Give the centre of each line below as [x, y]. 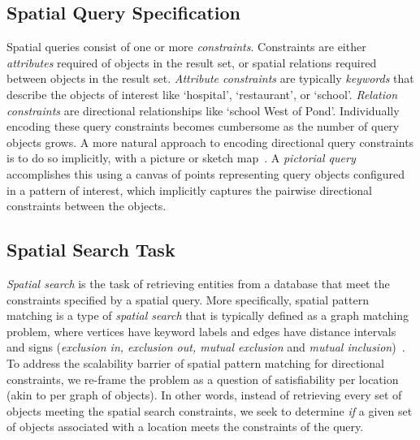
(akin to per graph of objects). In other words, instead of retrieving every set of [204, 395]
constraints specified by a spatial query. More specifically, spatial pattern [188, 299]
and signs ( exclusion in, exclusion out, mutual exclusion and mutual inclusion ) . [206, 347]
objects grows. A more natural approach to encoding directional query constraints [210, 142]
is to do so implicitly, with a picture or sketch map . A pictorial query [181, 158]
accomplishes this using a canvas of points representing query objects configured [206, 173]
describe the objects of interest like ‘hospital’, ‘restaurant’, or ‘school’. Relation [202, 94]
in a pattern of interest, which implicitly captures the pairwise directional [190, 190]
